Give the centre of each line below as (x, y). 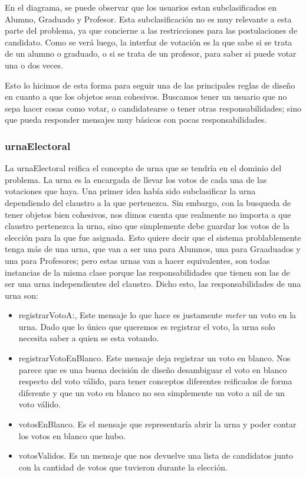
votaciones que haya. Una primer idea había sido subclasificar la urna (130, 191)
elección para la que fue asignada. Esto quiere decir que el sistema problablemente (153, 237)
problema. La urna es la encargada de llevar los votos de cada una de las (136, 179)
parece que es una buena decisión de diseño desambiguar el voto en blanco (153, 369)
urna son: (22, 295)
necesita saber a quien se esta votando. (89, 338)
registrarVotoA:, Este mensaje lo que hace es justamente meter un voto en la (157, 315)
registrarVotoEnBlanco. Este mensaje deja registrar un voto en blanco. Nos (154, 358)
